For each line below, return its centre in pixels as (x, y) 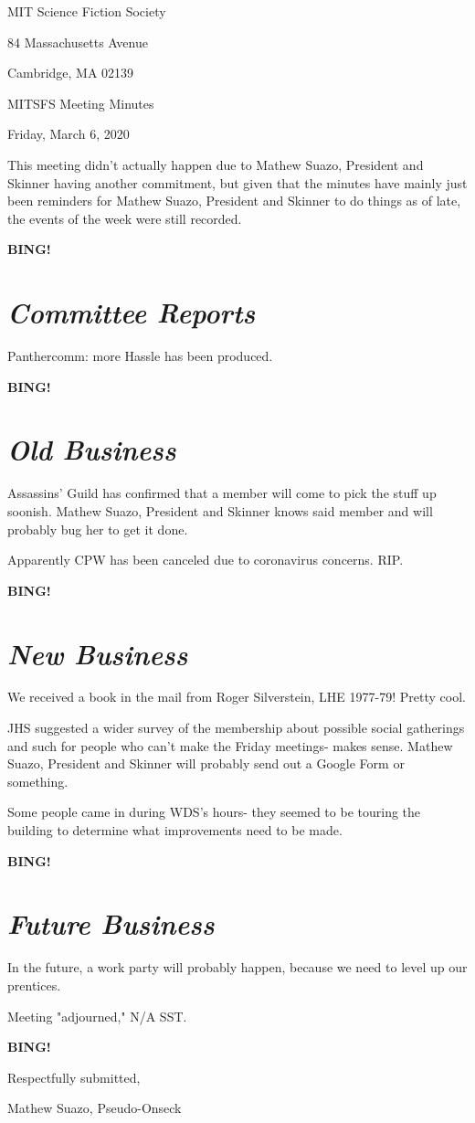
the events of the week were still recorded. (125, 218)
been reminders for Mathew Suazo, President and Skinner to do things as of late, (234, 201)
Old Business (92, 450)
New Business (98, 653)
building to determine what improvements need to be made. (175, 830)
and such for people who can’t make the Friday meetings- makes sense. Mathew (230, 745)
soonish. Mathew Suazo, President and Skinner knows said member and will (220, 510)
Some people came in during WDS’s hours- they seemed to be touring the (214, 812)
